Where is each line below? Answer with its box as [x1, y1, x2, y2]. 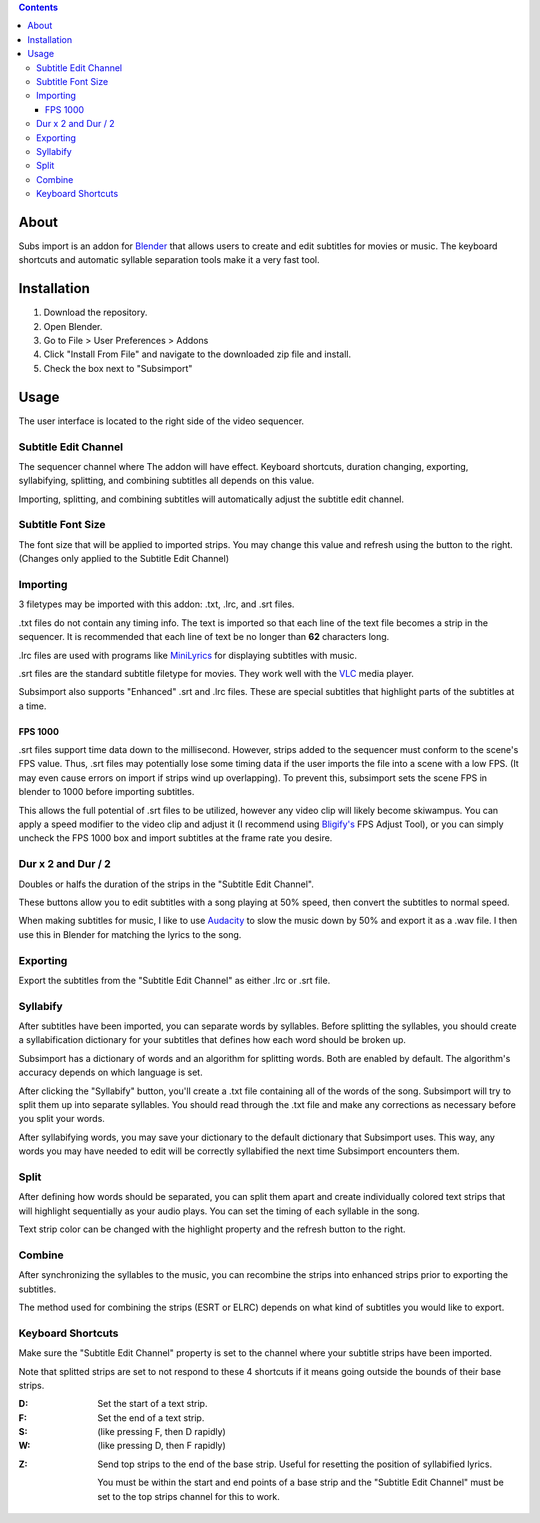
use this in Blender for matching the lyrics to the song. [18, 928, 242, 940]
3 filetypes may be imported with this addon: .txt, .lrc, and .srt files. [18, 598, 295, 610]
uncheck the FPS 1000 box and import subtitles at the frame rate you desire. [18, 832, 333, 844]
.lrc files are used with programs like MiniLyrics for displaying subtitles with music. [18, 649, 358, 661]
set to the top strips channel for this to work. [97, 1490, 280, 1502]
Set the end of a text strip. [97, 1411, 205, 1424]
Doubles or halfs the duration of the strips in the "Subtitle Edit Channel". [18, 878, 314, 890]
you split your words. [18, 1113, 105, 1125]
